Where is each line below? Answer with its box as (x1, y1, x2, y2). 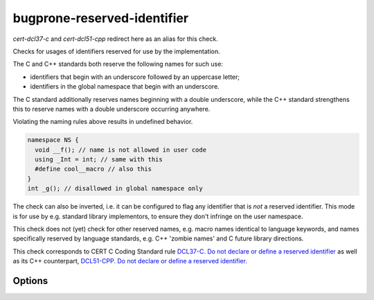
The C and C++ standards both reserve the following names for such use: (12, 60, 223, 69)
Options (12, 274, 48, 287)
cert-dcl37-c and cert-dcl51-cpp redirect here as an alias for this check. (12, 35, 218, 43)
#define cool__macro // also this (35, 165, 152, 173)
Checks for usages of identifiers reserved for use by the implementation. (12, 47, 221, 55)
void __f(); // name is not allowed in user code (35, 145, 207, 154)
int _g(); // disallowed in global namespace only (27, 184, 204, 193)
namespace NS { (27, 136, 79, 144)
